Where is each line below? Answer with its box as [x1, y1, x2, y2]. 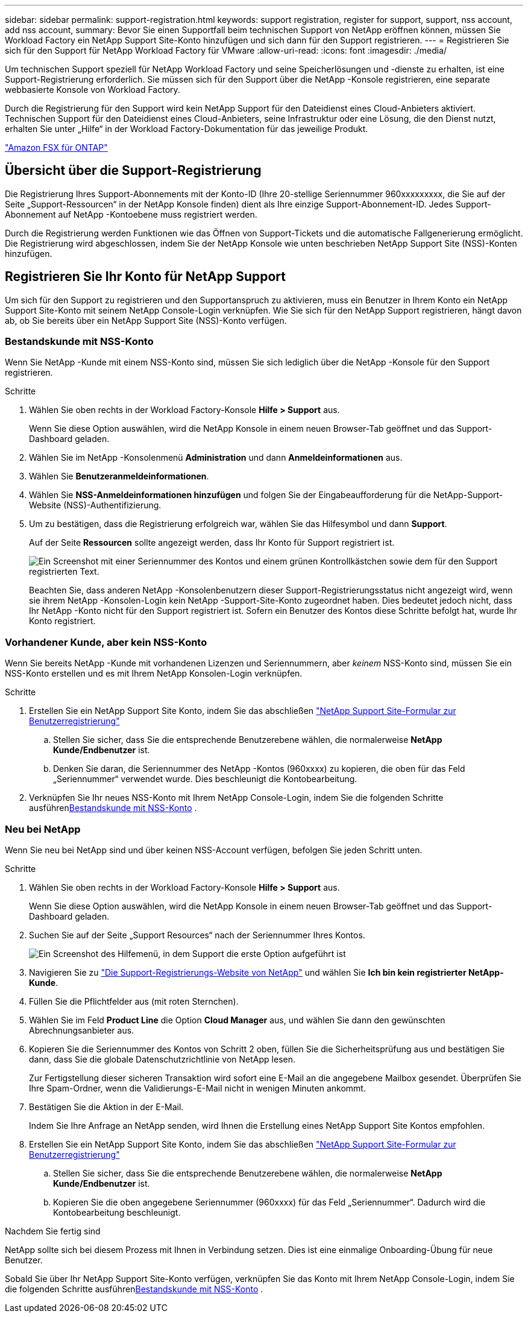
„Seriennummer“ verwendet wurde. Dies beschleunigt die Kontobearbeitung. [53, 774, 357, 785]
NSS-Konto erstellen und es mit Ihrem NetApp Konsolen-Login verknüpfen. [5, 668, 303, 679]
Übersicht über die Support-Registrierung [5, 163, 262, 178]
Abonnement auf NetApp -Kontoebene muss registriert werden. [5, 209, 257, 219]
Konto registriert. [29, 616, 96, 627]
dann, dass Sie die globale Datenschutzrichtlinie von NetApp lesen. [29, 1053, 295, 1064]
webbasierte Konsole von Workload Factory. [5, 84, 180, 95]
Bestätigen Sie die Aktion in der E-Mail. [29, 1101, 184, 1112]
